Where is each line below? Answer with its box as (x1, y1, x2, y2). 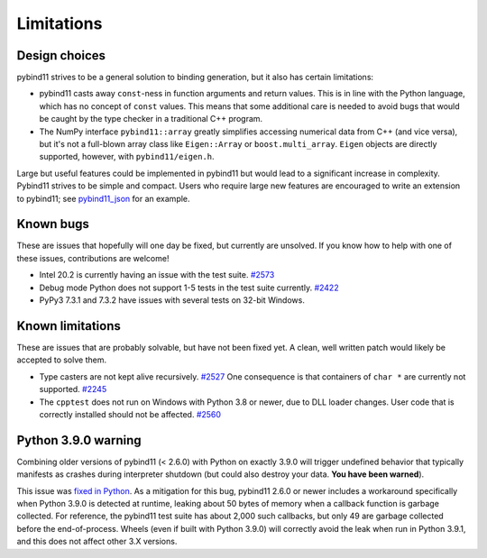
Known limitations (16, 318, 121, 334)
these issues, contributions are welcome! (16, 252, 170, 263)
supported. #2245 (39, 384, 107, 395)
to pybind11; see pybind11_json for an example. (16, 193, 190, 204)
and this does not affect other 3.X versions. (16, 536, 178, 547)
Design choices (16, 48, 106, 63)
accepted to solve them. (16, 354, 107, 365)
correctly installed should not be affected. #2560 (39, 408, 221, 419)
